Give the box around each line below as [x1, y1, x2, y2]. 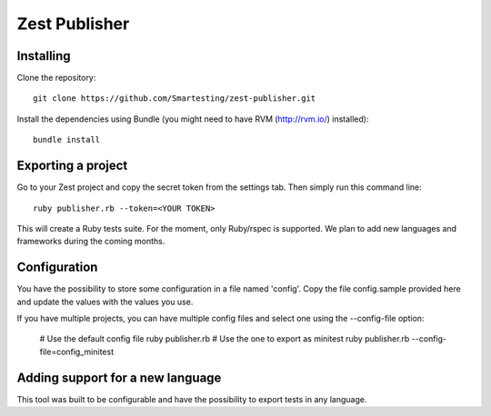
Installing [16, 48, 72, 64]
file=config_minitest [39, 346, 114, 357]
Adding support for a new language [16, 370, 222, 385]
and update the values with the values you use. [16, 296, 194, 307]
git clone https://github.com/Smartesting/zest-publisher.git [33, 94, 316, 104]
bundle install [33, 134, 101, 145]
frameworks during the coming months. [16, 236, 165, 247]
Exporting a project [16, 158, 128, 173]
